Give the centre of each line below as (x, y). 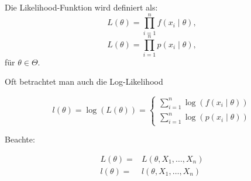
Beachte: (20, 139)
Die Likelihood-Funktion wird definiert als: (81, 7)
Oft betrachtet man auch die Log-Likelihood (84, 81)
